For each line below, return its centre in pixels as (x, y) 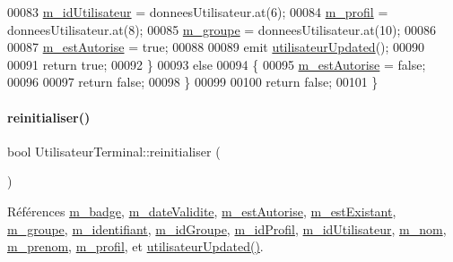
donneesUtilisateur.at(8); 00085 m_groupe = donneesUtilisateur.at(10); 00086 (222, 29)
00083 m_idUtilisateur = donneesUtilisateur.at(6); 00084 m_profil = (198, 12)
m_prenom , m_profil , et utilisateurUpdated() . (135, 246)
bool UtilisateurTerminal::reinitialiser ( (114, 151)
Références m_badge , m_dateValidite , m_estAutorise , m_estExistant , (202, 211)
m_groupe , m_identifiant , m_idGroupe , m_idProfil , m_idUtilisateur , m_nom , (227, 228)
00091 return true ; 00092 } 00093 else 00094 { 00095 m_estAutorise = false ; (217, 64)
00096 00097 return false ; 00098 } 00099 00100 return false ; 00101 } (193, 82)
